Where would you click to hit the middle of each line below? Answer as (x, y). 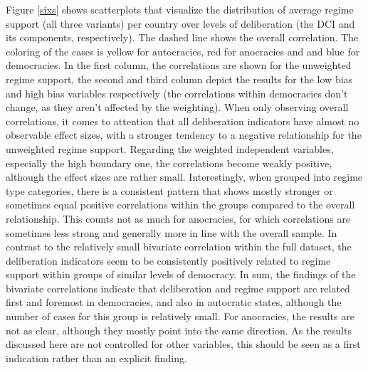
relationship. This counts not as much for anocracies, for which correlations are (178, 218)
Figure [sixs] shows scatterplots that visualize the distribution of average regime (180, 9)
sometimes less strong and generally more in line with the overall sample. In (172, 232)
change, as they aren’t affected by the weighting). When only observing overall (177, 107)
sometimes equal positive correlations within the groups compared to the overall (180, 205)
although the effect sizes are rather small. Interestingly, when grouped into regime (184, 177)
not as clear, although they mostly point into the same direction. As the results (179, 330)
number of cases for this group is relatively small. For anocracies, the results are (180, 316)
